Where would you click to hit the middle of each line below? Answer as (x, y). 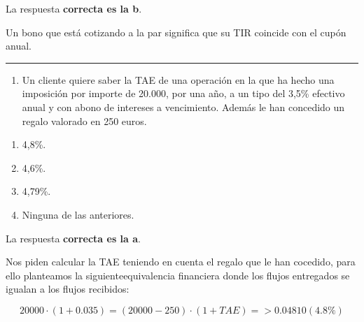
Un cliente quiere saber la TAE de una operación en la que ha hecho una (178, 79)
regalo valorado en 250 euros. (84, 120)
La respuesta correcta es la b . (74, 8)
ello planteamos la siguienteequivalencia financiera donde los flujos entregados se (178, 275)
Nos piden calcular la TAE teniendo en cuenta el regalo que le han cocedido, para (181, 262)
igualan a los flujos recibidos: (68, 289)
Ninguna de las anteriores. (78, 214)
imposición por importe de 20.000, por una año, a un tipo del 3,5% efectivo (183, 93)
